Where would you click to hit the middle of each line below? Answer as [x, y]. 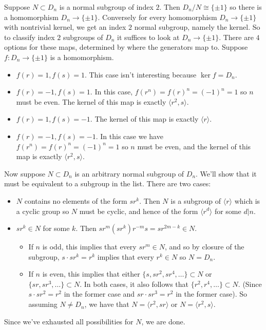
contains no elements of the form [76, 200]
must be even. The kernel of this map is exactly [91, 101]
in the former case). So [212, 294]
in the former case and [99, 294]
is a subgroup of [196, 200]
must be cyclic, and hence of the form [139, 211]
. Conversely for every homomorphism [157, 17]
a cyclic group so [43, 211]
